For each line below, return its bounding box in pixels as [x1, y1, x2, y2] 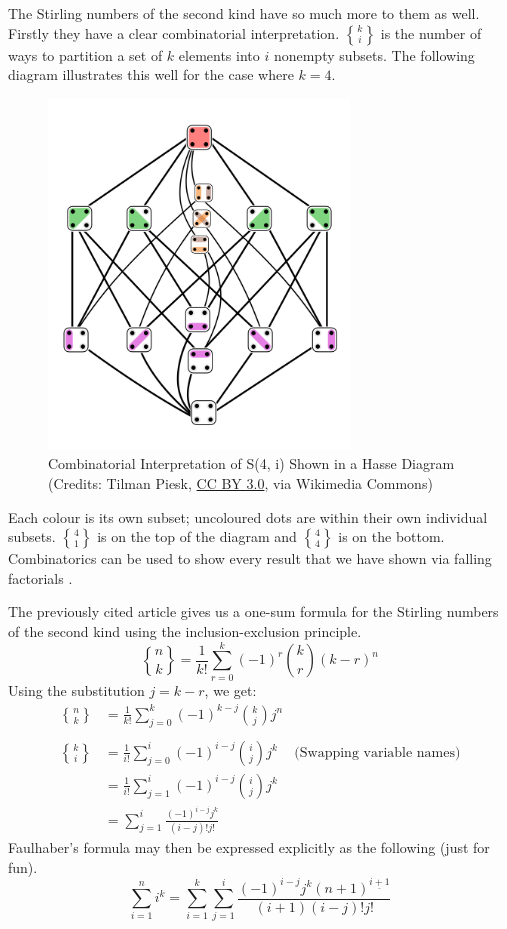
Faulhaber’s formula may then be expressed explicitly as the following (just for [8, 837, 490, 857]
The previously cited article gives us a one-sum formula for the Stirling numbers [8, 601, 499, 622]
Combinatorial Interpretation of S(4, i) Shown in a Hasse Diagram [48, 453, 455, 474]
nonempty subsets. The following [273, 44, 475, 65]
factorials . [8, 567, 73, 588]
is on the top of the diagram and [97, 526, 297, 547]
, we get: [204, 679, 257, 700]
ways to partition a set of [8, 44, 163, 65]
